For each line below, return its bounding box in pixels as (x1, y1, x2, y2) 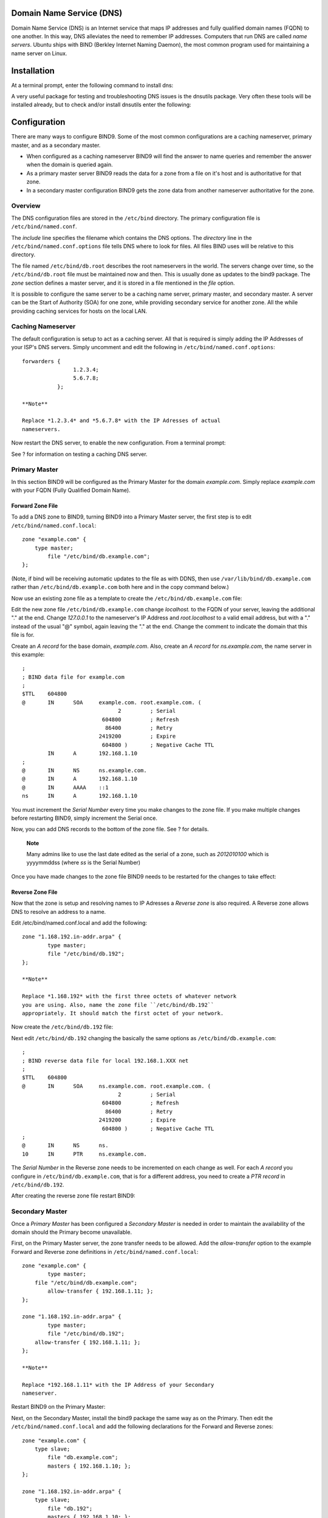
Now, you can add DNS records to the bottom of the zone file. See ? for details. (11, 826, 209, 833)
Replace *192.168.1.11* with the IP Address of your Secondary (22, 1381, 214, 1388)
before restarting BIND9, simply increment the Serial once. (11, 814, 158, 822)
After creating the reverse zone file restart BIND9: (11, 1192, 136, 1199)
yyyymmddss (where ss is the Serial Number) (26, 859, 141, 866)
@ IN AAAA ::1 (22, 784, 109, 791)
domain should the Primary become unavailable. (11, 1228, 132, 1236)
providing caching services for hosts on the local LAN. (11, 307, 148, 315)
